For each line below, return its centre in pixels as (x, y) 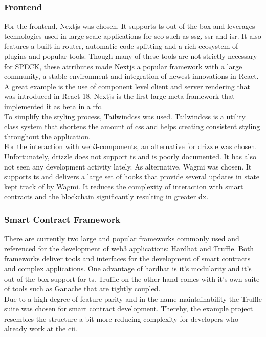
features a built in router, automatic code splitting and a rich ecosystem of (121, 46)
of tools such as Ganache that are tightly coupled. (82, 289)
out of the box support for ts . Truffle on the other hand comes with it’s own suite (132, 278)
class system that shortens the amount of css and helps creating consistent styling (132, 126)
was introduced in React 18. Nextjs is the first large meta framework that (119, 96)
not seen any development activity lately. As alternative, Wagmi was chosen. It (128, 166)
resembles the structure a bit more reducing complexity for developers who (121, 318)
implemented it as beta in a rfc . (54, 106)
